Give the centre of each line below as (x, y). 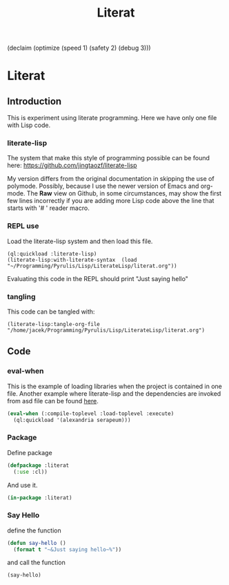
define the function (34, 530)
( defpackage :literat (38, 465)
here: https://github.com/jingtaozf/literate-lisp (72, 165)
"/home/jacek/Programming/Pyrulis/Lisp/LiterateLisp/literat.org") (106, 330)
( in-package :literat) (40, 498)
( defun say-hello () (37, 543)
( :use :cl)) (31, 472)
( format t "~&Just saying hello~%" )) (68, 549)
